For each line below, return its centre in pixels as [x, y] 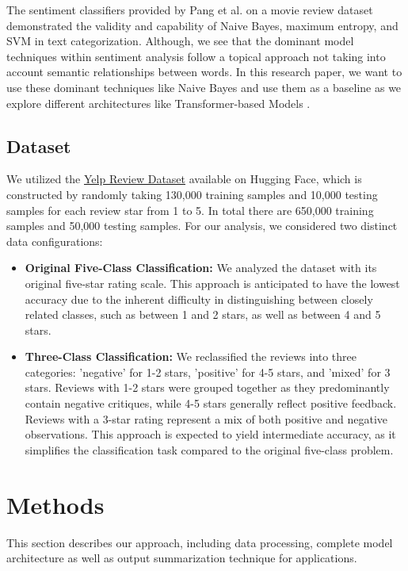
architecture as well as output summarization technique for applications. [182, 558]
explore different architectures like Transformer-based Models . [158, 103]
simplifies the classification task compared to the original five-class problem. [209, 449]
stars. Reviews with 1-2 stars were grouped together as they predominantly [207, 387]
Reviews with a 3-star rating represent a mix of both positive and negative [206, 418]
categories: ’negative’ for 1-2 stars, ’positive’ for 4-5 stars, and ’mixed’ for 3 [208, 372]
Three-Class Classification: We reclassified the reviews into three [191, 356]
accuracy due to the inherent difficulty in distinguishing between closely [199, 299]
